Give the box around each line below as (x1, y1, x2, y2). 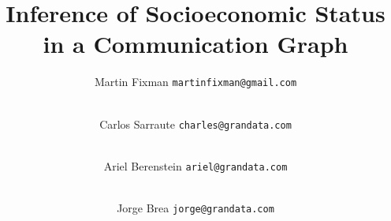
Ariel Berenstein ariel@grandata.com (103, 157, 288, 174)
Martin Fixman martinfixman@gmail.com (94, 73, 297, 90)
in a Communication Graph (43, 28, 348, 60)
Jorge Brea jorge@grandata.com (117, 200, 274, 216)
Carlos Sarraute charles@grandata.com (99, 115, 292, 132)
